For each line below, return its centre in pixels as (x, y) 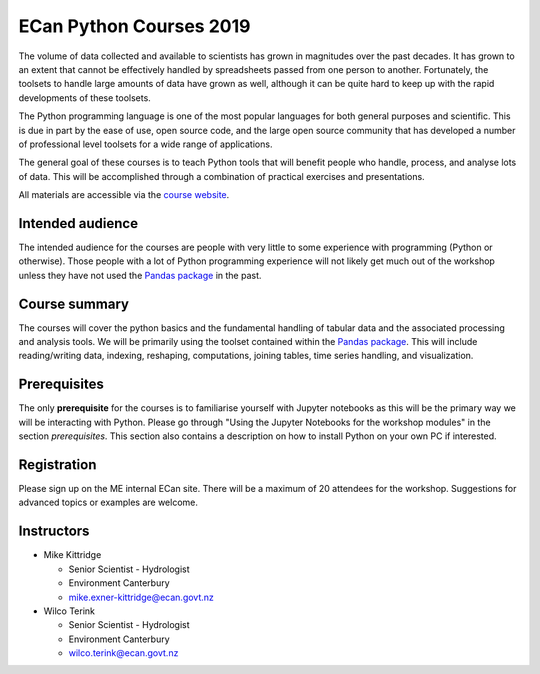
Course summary (74, 303)
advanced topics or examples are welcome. (108, 502)
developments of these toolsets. (85, 97)
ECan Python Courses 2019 (134, 26)
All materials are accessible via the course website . (124, 195)
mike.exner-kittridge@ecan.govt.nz (141, 597)
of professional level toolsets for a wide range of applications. (145, 144)
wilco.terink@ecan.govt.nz (123, 653)
